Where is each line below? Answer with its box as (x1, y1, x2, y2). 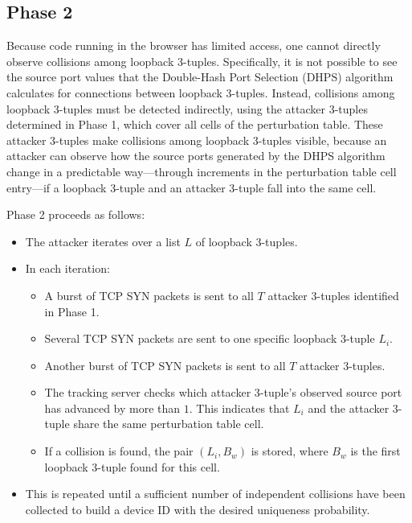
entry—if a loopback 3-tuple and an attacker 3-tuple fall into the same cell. (6, 179, 377, 196)
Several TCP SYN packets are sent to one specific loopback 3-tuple (44, 330, 375, 347)
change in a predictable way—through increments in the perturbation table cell (6, 163, 397, 179)
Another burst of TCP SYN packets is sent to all (44, 356, 286, 373)
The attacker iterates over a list (25, 233, 181, 249)
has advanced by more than (44, 399, 181, 416)
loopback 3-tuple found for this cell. (44, 458, 220, 475)
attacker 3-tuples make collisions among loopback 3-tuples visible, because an (6, 131, 387, 148)
